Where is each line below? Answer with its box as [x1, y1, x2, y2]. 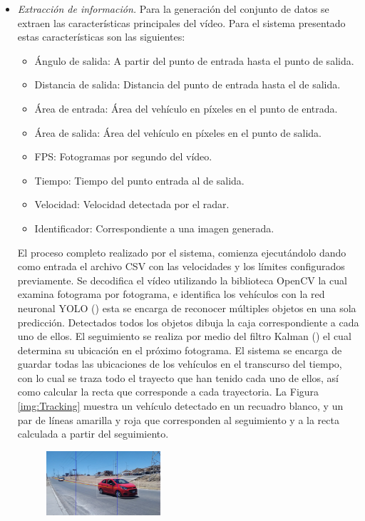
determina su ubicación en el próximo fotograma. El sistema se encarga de [17, 342, 342, 357]
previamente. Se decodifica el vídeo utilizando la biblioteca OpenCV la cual [17, 272, 347, 287]
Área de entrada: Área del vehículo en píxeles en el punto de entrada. [34, 100, 338, 115]
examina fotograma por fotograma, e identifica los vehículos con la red [17, 287, 325, 301]
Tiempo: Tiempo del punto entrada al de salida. [34, 172, 245, 187]
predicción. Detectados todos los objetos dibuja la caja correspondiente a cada [17, 314, 359, 329]
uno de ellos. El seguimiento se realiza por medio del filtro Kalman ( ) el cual [17, 329, 351, 344]
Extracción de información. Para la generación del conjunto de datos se [17, 1, 329, 16]
